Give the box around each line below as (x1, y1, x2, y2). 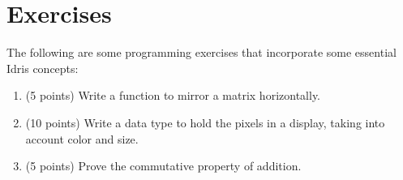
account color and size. (25, 130, 139, 147)
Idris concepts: (6, 59, 79, 76)
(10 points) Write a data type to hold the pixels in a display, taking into (25, 114, 385, 131)
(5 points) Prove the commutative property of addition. (25, 157, 302, 174)
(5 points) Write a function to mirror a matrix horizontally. (25, 87, 320, 104)
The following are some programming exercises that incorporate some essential (6, 44, 397, 61)
